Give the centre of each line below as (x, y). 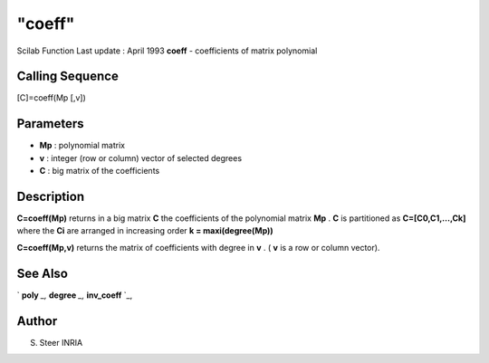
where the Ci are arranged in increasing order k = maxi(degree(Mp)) (145, 231)
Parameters (50, 124)
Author (37, 321)
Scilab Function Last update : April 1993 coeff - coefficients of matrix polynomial (167, 51)
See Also (42, 273)
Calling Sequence (68, 76)
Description (51, 196)
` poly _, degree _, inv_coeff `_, (75, 295)
